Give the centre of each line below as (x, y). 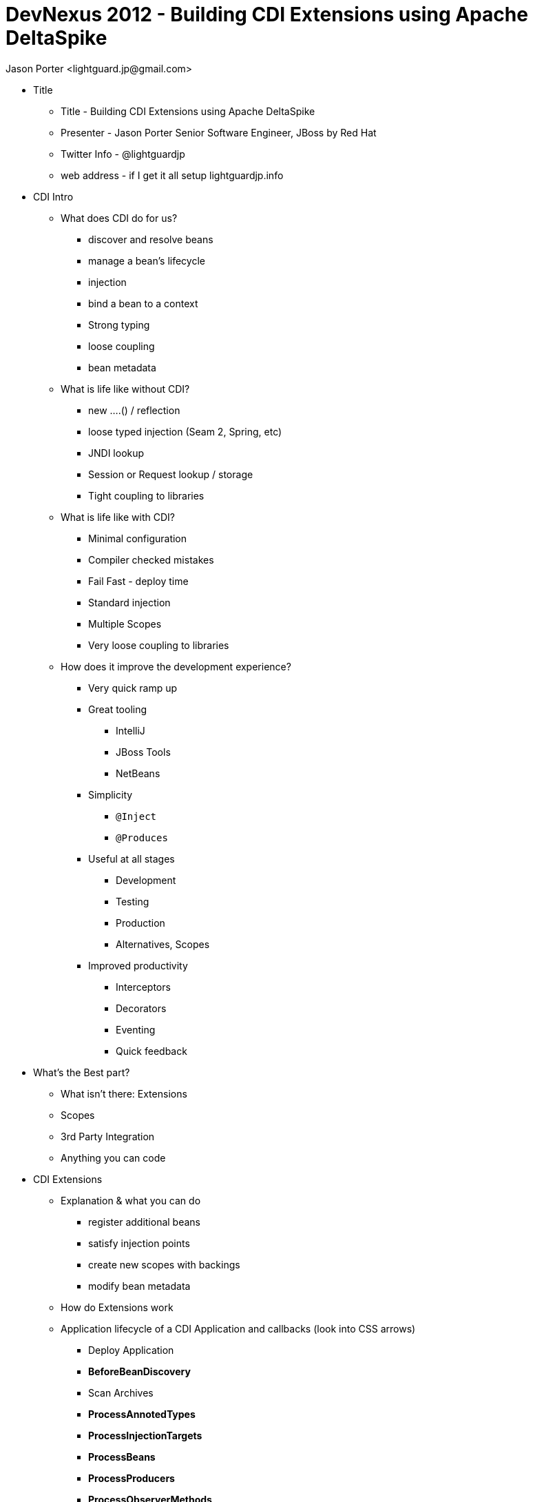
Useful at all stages (132, 858)
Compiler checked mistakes (151, 559)
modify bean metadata (139, 1286)
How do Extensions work (117, 1307)
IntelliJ (130, 730)
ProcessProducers (132, 1478)
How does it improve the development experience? (176, 666)
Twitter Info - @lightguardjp (123, 154)
